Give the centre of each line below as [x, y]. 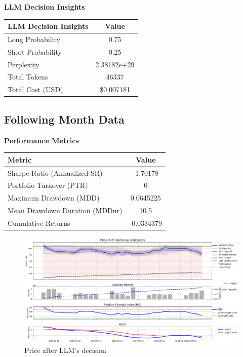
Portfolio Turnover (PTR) [48, 185]
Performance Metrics [42, 140]
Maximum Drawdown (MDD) [54, 198]
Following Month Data [64, 119]
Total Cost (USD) [35, 89]
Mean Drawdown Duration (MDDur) [65, 210]
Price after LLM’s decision [65, 350]
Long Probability [34, 39]
